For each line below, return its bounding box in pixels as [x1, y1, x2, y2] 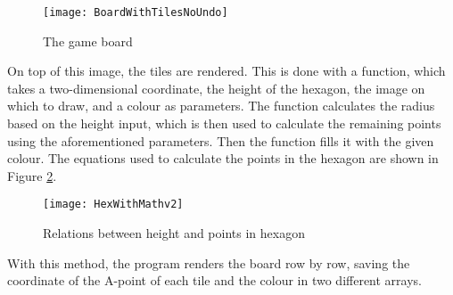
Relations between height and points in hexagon [43, 224, 305, 242]
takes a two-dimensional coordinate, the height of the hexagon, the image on [7, 78, 425, 97]
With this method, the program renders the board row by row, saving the [7, 253, 410, 272]
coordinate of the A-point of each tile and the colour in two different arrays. [7, 271, 422, 290]
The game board [43, 31, 133, 50]
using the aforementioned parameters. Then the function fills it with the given [7, 131, 434, 150]
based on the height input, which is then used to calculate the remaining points [7, 114, 441, 133]
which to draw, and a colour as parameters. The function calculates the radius [7, 96, 435, 115]
